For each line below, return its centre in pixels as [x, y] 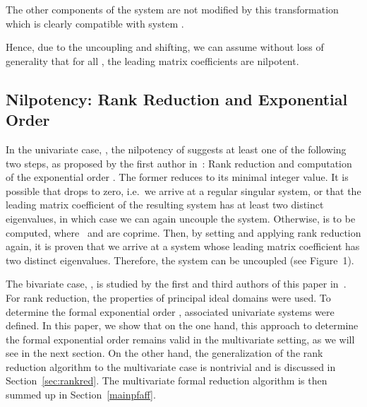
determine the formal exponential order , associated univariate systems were [170, 311]
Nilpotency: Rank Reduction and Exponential [177, 99]
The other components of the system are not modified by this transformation [172, 9]
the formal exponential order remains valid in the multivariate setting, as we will [180, 339]
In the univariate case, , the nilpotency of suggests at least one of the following [176, 149]
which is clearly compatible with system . [95, 23]
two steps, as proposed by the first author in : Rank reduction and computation [179, 163]
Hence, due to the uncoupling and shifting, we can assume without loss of [165, 47]
